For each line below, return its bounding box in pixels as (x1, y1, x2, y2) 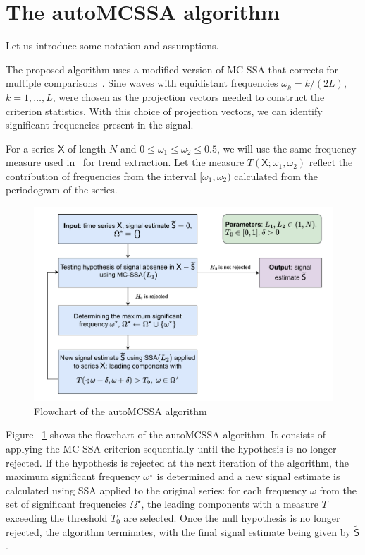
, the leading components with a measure (141, 496, 318, 511)
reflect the (309, 155, 353, 169)
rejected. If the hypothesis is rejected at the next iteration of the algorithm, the (6, 455, 349, 470)
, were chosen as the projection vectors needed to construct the (52, 89, 325, 104)
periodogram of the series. (6, 182, 118, 197)
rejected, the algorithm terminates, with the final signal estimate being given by (6, 524, 351, 539)
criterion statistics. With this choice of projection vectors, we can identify (6, 103, 323, 118)
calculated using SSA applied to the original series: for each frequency (6, 482, 307, 497)
